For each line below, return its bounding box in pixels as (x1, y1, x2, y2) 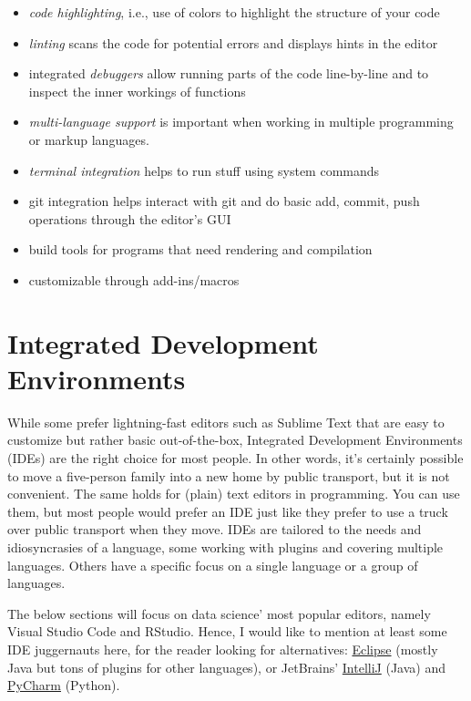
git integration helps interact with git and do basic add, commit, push (28, 191, 420, 211)
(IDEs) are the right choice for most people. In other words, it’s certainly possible (7, 448, 464, 468)
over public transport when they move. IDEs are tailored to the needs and (7, 520, 422, 539)
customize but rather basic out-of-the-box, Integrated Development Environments (7, 430, 463, 449)
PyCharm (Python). (7, 675, 120, 695)
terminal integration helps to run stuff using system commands (28, 160, 380, 180)
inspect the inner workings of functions (28, 81, 246, 100)
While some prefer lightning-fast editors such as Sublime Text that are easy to (7, 412, 445, 431)
